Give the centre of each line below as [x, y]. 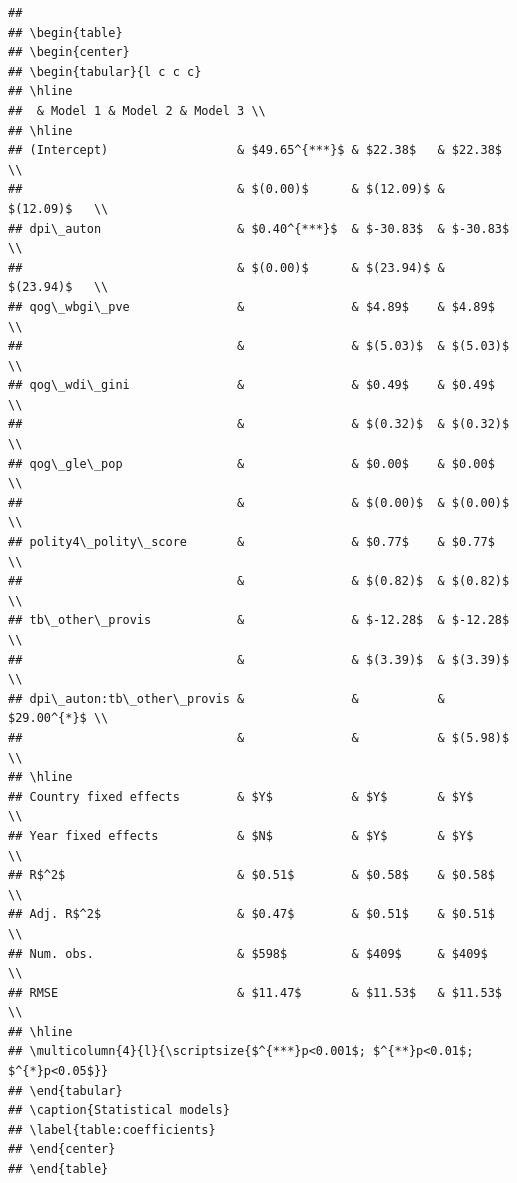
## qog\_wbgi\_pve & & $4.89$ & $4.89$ [251, 306]
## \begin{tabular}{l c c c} [105, 71]
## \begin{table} [65, 32]
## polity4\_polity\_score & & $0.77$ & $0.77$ [251, 542]
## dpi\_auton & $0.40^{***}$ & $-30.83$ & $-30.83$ [259, 228]
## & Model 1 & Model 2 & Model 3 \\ [137, 110]
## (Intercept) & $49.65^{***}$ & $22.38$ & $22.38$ [255, 150]
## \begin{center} [69, 52]
